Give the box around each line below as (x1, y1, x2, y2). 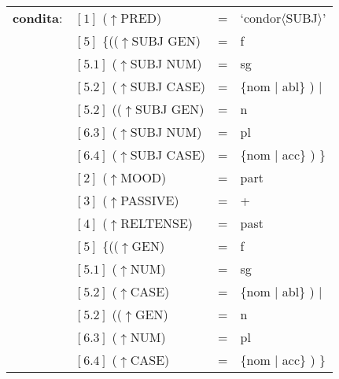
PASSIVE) (120, 191, 179, 209)
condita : (13, 9, 63, 27)
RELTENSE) (120, 214, 193, 232)
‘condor (240, 9, 282, 27)
